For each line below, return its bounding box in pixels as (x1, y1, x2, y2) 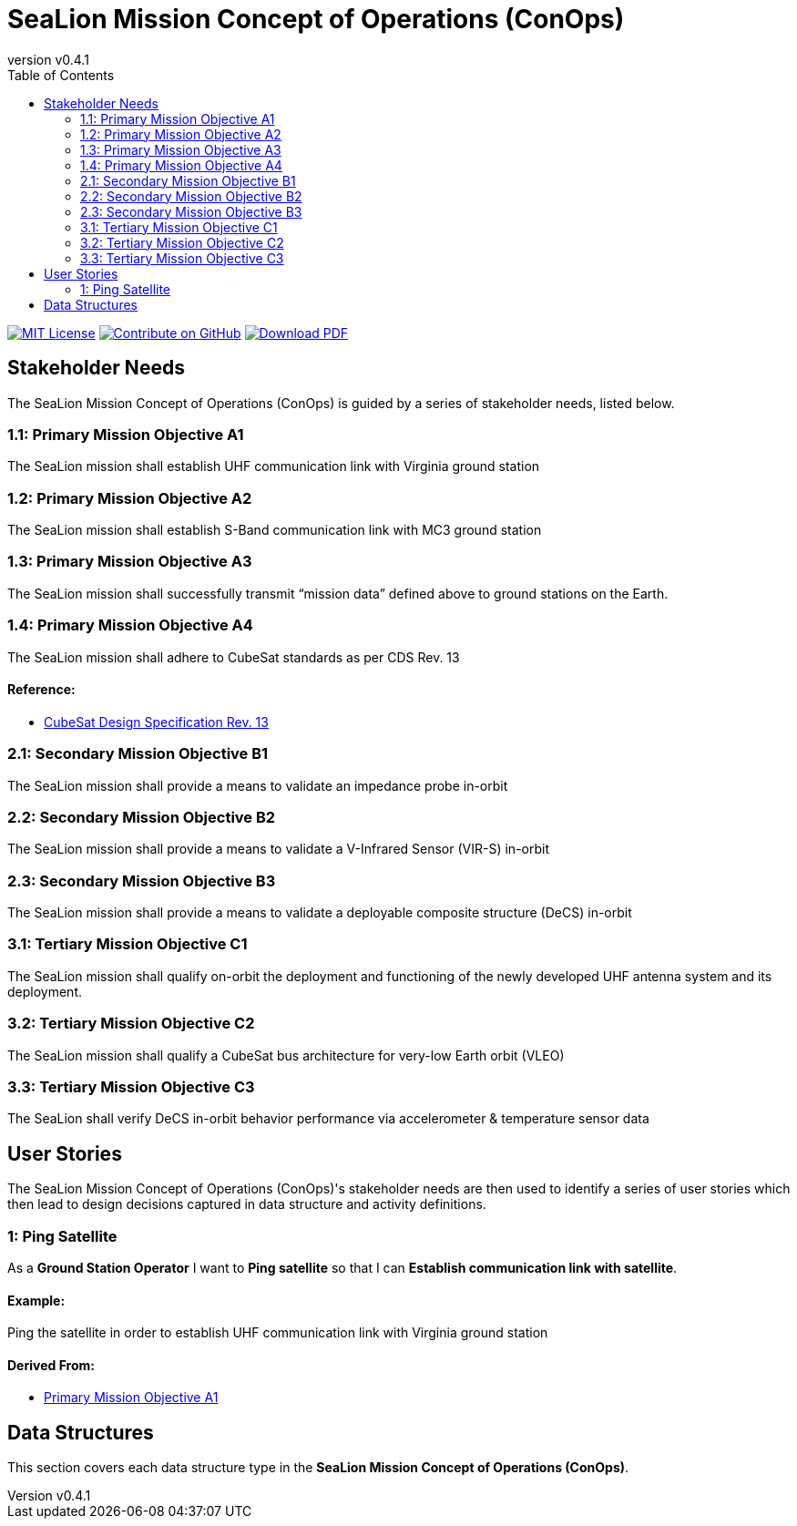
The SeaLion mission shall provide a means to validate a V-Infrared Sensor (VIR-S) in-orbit (7, 841, 549, 857)
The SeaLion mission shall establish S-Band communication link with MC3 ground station (7, 522, 542, 538)
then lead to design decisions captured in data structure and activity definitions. (7, 1196, 486, 1213)
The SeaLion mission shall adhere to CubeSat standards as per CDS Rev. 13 (7, 649, 460, 665)
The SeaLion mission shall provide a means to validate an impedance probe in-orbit (7, 777, 508, 794)
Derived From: (7, 1357, 95, 1373)
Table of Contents (7, 67, 115, 83)
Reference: (7, 681, 76, 698)
